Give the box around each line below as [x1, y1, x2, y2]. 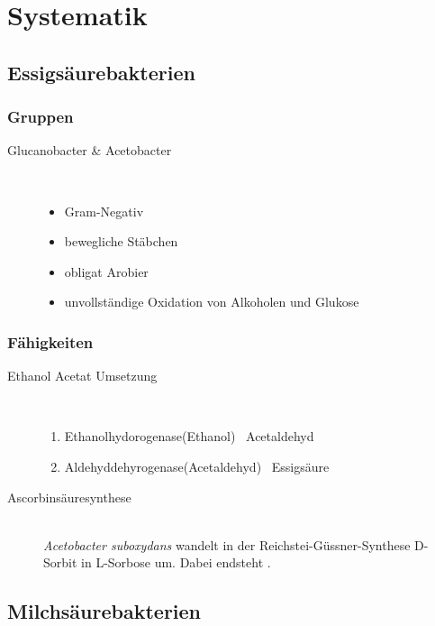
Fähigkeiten [7, 330, 94, 353]
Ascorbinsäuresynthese [7, 487, 131, 506]
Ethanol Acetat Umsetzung [7, 366, 158, 385]
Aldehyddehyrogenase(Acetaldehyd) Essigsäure [64, 456, 330, 475]
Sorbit [43, 553, 77, 572]
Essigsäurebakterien [7, 58, 195, 86]
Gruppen [7, 106, 74, 128]
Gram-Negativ [64, 201, 144, 220]
